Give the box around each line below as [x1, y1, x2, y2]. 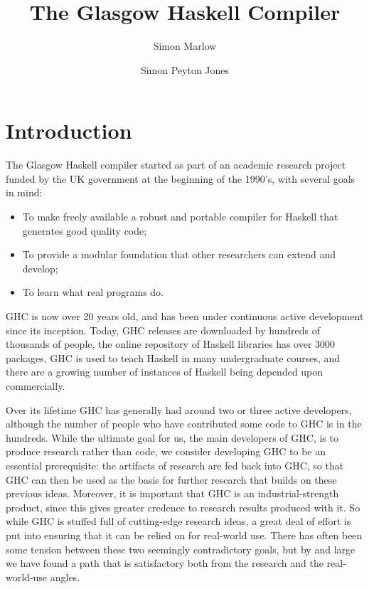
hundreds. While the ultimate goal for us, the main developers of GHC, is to [6, 430, 338, 445]
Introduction [6, 116, 132, 145]
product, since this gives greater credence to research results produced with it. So [6, 499, 360, 514]
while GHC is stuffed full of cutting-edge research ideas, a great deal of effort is [6, 514, 351, 529]
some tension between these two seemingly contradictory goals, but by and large [6, 541, 355, 556]
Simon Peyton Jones [140, 62, 230, 77]
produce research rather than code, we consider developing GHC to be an [6, 444, 326, 459]
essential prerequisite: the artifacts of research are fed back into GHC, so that [6, 457, 344, 472]
